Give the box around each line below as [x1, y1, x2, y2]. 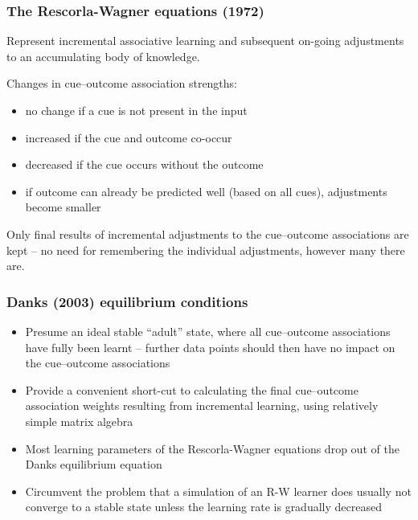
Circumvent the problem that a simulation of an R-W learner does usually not [25, 482, 412, 499]
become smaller [25, 199, 101, 215]
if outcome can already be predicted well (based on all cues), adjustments [25, 182, 387, 199]
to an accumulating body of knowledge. [6, 47, 200, 64]
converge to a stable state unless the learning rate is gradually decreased [25, 498, 382, 515]
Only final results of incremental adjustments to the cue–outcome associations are [6, 225, 409, 242]
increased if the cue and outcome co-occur [25, 129, 232, 145]
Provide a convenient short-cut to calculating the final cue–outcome [25, 381, 359, 398]
